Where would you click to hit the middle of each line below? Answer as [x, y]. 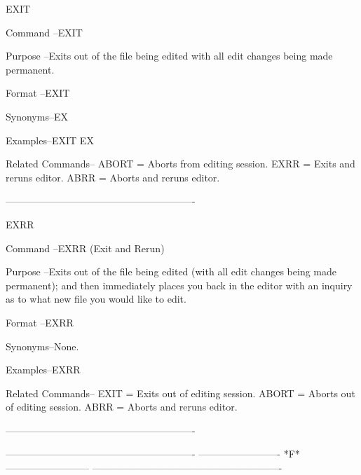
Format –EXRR [40, 322]
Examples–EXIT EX [50, 140]
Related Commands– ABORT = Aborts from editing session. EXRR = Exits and [180, 164]
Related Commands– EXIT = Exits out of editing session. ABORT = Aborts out [180, 393]
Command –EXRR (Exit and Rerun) [85, 248]
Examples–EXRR [43, 370]
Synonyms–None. [42, 346]
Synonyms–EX [37, 116]
